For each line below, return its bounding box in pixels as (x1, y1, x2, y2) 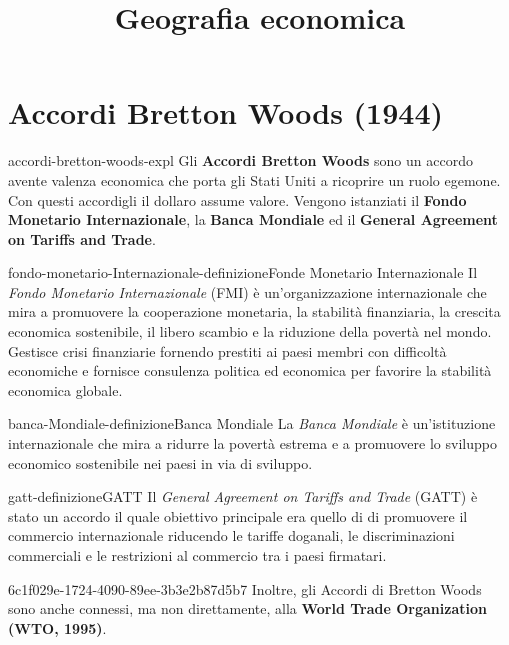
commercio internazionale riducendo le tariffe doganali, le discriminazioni (8, 525, 455, 546)
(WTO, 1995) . (8, 617, 107, 638)
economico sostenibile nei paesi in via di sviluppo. (8, 452, 313, 473)
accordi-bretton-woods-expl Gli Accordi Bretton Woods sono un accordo (8, 150, 473, 171)
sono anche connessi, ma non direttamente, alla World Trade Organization (8, 598, 487, 619)
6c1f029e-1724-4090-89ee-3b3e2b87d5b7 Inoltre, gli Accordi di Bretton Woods (8, 578, 482, 599)
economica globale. (8, 379, 123, 400)
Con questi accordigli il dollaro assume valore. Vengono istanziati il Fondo (8, 189, 467, 210)
